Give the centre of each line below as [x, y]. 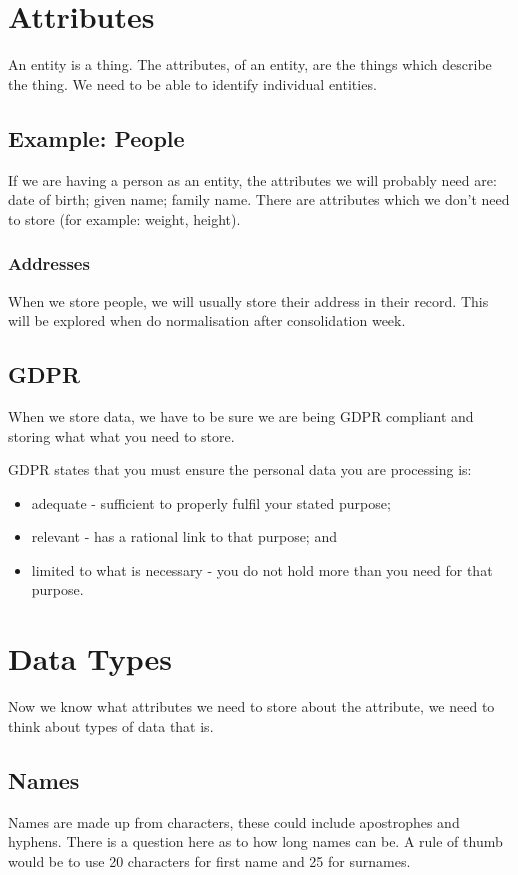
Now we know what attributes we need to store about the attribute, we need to [251, 706]
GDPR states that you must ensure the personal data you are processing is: [240, 469]
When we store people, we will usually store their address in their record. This [248, 300]
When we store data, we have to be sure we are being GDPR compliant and [241, 415]
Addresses [49, 263]
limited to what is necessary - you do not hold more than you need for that [262, 569]
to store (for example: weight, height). [124, 218]
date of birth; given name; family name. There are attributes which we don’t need [259, 199]
